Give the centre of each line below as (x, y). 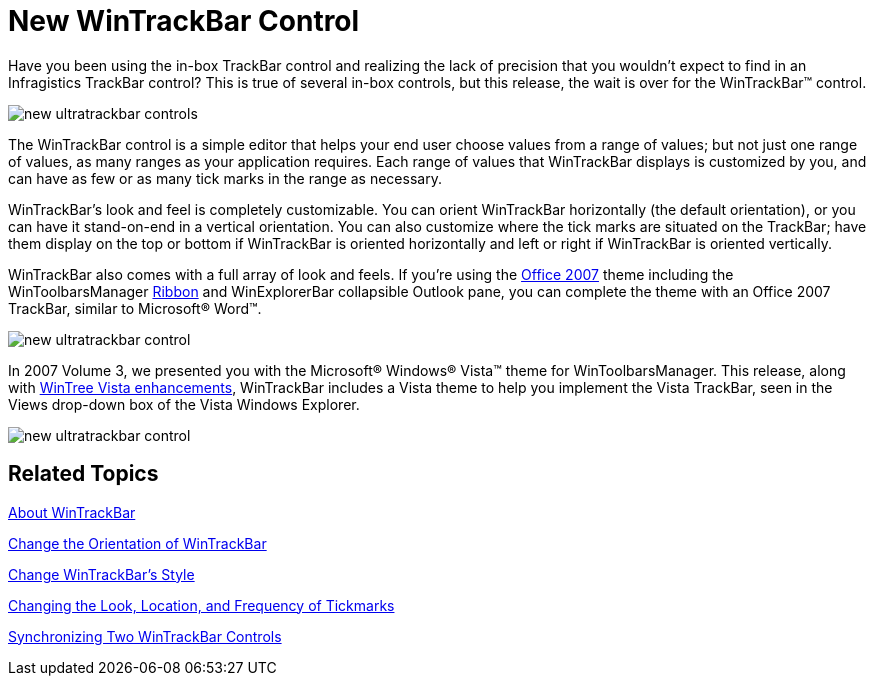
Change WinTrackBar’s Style (101, 574)
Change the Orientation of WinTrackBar (137, 543)
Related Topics (83, 474)
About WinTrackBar (72, 512)
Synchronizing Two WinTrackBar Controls (145, 636)
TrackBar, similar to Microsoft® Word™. (135, 308)
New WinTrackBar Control (184, 21)
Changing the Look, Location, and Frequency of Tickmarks (201, 605)
